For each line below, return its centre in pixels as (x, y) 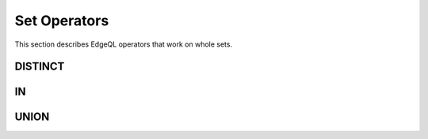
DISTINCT (40, 67)
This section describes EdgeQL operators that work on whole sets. (124, 44)
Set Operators (62, 21)
